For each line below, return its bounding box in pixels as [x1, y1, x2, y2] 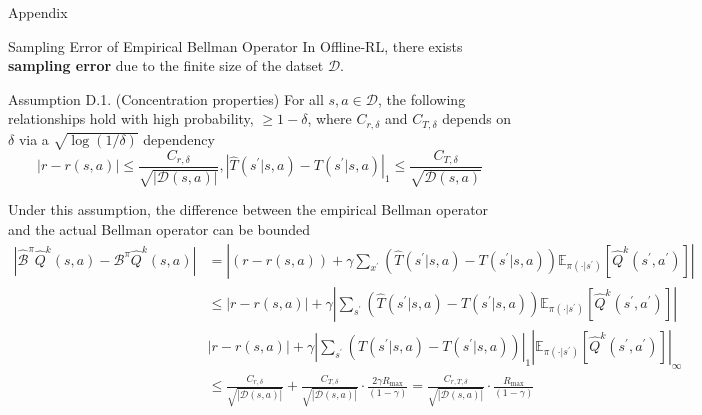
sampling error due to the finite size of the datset [8, 55, 324, 76]
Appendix [8, 2, 68, 22]
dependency [143, 128, 215, 149]
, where [307, 108, 352, 129]
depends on [442, 108, 512, 129]
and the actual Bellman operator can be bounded [8, 219, 311, 240]
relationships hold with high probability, [8, 108, 254, 129]
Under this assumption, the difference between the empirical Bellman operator [8, 199, 489, 220]
